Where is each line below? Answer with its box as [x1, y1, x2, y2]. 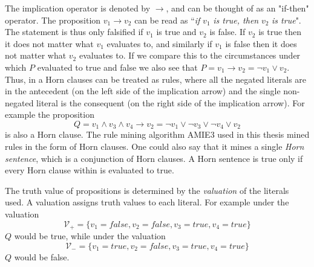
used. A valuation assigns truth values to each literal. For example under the [5, 196, 289, 208]
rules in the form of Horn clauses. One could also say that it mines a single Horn [5, 140, 304, 152]
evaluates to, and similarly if [106, 37, 212, 50]
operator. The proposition [5, 13, 101, 26]
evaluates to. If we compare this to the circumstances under [79, 49, 301, 62]
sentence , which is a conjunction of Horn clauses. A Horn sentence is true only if [5, 152, 303, 164]
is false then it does [225, 37, 297, 50]
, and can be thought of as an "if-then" [166, 2, 309, 14]
